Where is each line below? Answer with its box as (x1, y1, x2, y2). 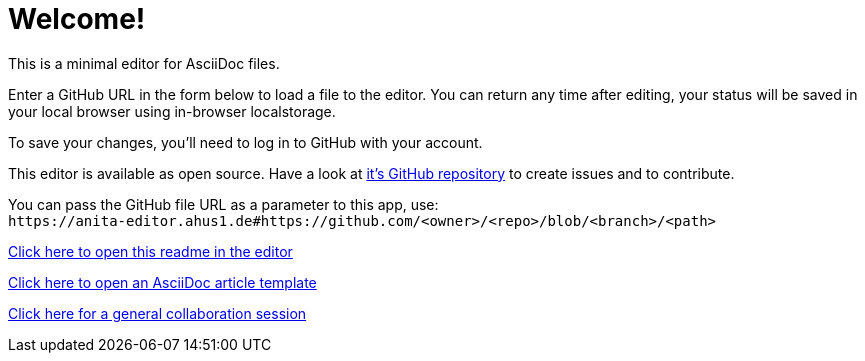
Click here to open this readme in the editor (8, 242, 293, 260)
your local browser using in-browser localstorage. (8, 102, 336, 120)
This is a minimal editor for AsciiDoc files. (8, 54, 280, 72)
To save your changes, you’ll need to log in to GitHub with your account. (8, 133, 483, 151)
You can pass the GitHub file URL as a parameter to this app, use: (8, 195, 439, 213)
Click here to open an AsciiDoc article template (8, 273, 317, 291)
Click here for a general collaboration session (8, 304, 307, 322)
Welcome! (8, 2, 146, 36)
